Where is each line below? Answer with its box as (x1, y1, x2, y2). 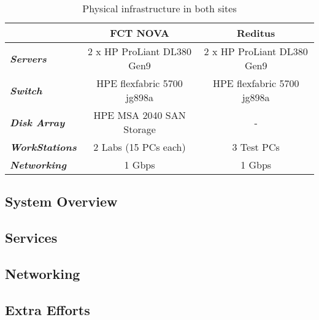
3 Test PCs (232, 140, 280, 154)
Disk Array (10, 115, 65, 129)
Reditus (237, 26, 275, 40)
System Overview (5, 192, 118, 211)
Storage (123, 122, 156, 136)
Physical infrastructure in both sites (82, 1, 237, 15)
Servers (10, 51, 47, 66)
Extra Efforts (5, 300, 90, 319)
